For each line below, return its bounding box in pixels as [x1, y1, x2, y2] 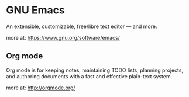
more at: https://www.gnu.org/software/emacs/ [6, 34, 120, 41]
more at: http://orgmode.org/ [6, 84, 75, 91]
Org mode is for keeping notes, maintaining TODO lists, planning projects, [6, 67, 183, 74]
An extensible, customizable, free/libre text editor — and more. [6, 23, 157, 30]
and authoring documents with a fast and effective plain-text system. [6, 72, 173, 79]
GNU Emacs [6, 4, 66, 17]
